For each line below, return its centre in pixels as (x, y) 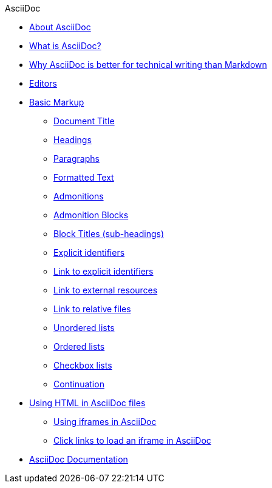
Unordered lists (84, 328)
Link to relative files (92, 309)
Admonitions (79, 196)
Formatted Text (84, 177)
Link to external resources (106, 290)
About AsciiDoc (60, 27)
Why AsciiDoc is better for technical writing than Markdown (148, 65)
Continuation (79, 384)
